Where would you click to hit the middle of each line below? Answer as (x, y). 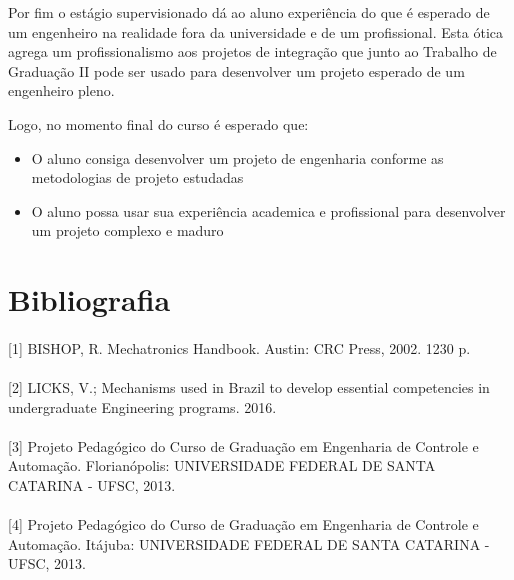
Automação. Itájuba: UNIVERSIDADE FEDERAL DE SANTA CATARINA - (249, 543)
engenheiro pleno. (61, 90)
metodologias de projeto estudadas (137, 177)
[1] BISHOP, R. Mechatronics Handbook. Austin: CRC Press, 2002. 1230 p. (239, 347)
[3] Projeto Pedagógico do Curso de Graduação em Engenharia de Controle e (243, 445)
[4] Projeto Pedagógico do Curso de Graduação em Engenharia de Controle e (243, 524)
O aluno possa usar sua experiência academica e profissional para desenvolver (268, 210)
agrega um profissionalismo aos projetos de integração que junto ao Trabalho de (252, 51)
